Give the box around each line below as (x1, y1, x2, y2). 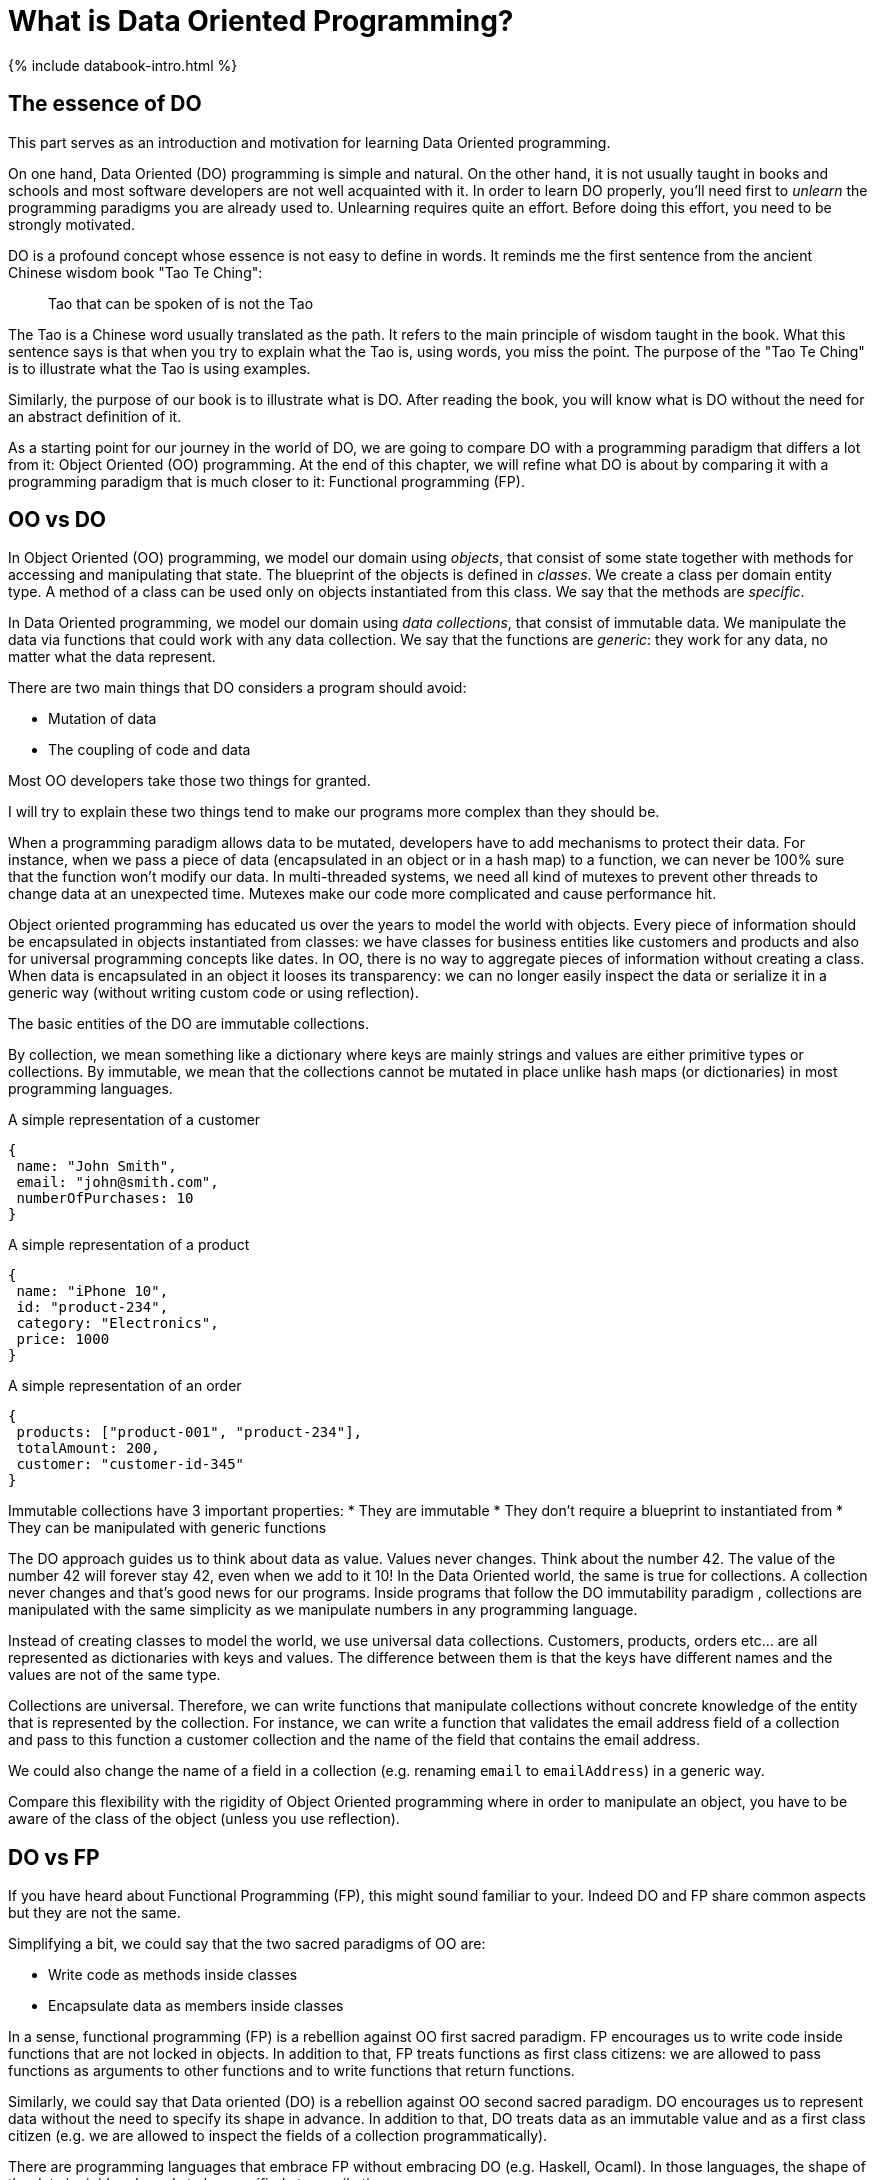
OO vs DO (8, 507, 107, 533)
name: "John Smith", (16, 1158, 177, 1175)
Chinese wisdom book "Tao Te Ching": (8, 263, 263, 281)
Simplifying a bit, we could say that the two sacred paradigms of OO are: (8, 1935, 486, 1953)
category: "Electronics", (16, 1315, 219, 1332)
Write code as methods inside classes (48, 1966, 298, 1984)
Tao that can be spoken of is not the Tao (48, 294, 314, 312)
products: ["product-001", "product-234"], (16, 1424, 363, 1441)
